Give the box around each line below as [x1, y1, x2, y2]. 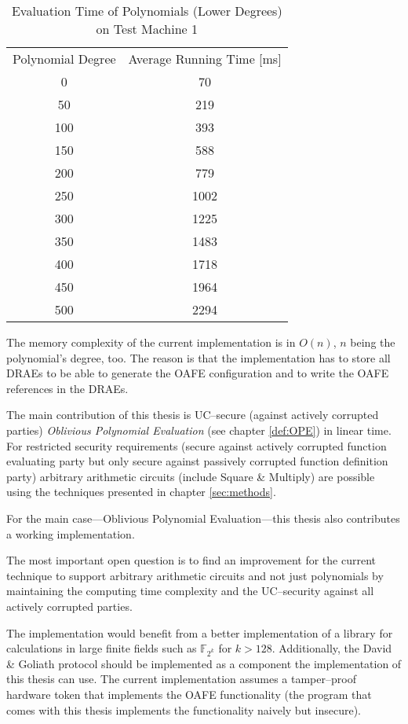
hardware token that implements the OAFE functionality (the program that [6, 686, 372, 703]
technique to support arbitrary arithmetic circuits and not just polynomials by [6, 567, 384, 583]
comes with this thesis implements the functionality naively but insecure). [6, 701, 361, 718]
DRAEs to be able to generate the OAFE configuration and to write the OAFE [6, 365, 389, 381]
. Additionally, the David [271, 640, 392, 656]
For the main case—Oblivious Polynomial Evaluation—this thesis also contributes [6, 509, 400, 526]
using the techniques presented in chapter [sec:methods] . [6, 483, 276, 500]
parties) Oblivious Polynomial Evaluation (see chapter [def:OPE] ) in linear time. [6, 421, 392, 438]
